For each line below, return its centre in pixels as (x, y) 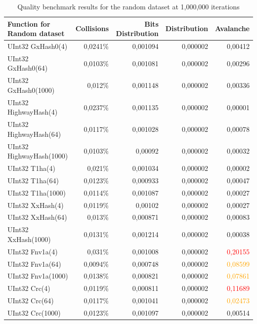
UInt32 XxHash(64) (37, 217)
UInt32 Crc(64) (31, 301)
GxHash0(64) (28, 68)
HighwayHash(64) (34, 134)
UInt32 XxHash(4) (36, 205)
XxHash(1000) (29, 239)
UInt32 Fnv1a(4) (33, 251)
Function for (29, 23)
